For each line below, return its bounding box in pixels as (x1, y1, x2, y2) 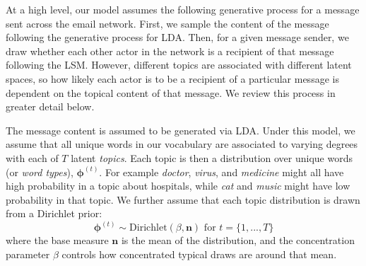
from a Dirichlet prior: (6, 206, 102, 221)
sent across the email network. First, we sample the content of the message (6, 16, 329, 30)
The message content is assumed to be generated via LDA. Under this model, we (6, 122, 355, 137)
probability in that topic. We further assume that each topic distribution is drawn (6, 192, 360, 207)
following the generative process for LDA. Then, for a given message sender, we (6, 30, 349, 45)
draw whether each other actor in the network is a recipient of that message (6, 43, 334, 58)
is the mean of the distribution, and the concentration (121, 233, 355, 248)
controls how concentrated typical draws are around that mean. (61, 246, 337, 261)
